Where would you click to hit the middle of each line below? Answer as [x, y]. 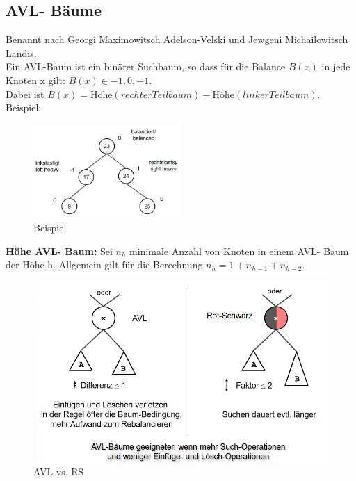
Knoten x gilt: [35, 80]
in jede [336, 66]
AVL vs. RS [59, 472]
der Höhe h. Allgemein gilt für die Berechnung [104, 264]
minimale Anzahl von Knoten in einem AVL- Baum [239, 251]
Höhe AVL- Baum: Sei [59, 251]
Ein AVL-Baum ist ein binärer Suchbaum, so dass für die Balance [146, 66]
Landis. [21, 52]
